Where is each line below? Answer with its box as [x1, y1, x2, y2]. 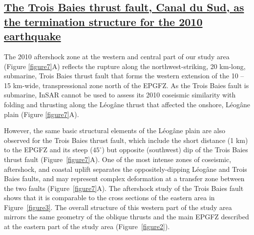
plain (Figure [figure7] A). [4, 109, 79, 119]
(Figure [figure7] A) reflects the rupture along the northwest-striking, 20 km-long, [4, 61, 246, 71]
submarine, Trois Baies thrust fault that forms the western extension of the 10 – [4, 70, 244, 81]
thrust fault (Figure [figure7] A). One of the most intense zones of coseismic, [4, 154, 232, 164]
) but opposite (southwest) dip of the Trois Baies [102, 144, 248, 155]
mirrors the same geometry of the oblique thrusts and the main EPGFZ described [4, 211, 249, 222]
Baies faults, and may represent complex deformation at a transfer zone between [4, 173, 245, 184]
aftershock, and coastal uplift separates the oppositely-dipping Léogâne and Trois [4, 164, 247, 174]
